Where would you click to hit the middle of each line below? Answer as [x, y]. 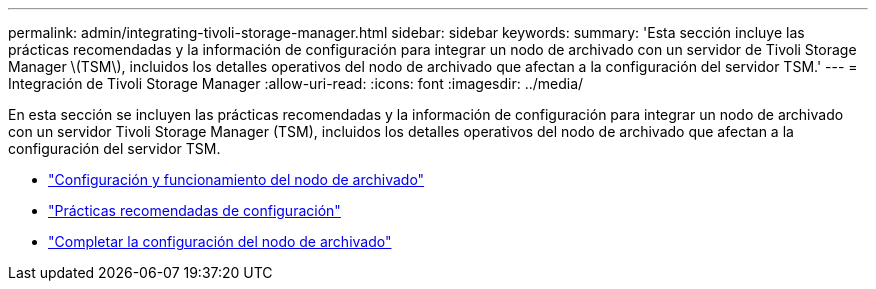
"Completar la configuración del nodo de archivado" [220, 241]
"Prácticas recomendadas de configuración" [194, 210]
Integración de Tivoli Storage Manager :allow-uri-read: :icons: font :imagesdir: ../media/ [296, 83]
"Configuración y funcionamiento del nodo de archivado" [236, 179]
